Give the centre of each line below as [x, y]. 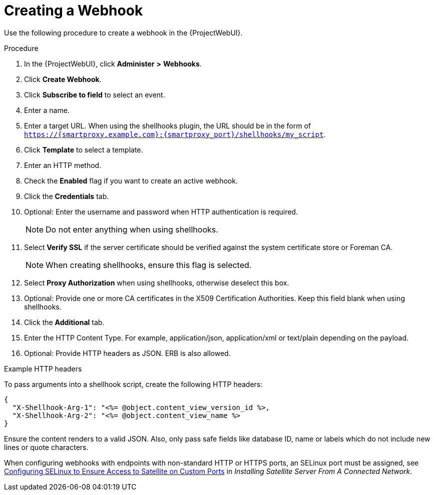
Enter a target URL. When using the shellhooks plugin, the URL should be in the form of [167, 125]
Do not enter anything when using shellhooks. [132, 229]
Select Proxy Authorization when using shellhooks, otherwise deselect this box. [157, 282]
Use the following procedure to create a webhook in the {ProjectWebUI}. [123, 32]
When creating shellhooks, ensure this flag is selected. [149, 265]
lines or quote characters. [46, 447]
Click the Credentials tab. [67, 196]
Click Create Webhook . [63, 79]
